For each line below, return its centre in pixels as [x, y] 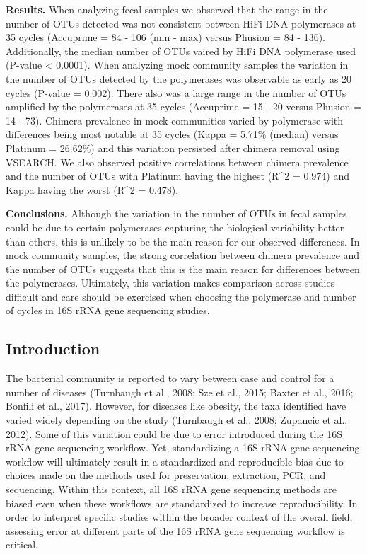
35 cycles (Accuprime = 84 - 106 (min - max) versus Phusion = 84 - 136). [166, 37]
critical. [22, 544]
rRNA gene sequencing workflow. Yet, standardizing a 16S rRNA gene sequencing [183, 448]
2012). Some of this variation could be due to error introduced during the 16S [174, 433]
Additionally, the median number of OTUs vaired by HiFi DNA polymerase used [181, 51]
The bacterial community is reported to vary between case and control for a [170, 378]
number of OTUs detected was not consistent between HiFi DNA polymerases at [181, 23]
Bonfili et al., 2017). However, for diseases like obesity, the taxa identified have [176, 406]
